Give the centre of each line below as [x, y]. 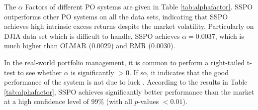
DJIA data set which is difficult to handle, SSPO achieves [92, 36]
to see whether [40, 72]
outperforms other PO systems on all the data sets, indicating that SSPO [116, 16]
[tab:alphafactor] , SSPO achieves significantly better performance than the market [129, 91]
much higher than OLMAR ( [48, 46]
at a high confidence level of [46, 101]
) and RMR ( [131, 46]
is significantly [92, 72]
